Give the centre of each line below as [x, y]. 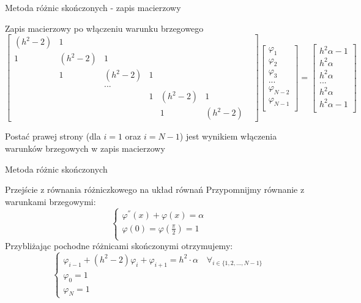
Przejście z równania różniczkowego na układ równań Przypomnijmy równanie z [155, 189]
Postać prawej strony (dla [53, 136]
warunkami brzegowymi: [50, 201]
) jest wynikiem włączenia [228, 136]
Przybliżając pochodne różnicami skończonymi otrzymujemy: [119, 246]
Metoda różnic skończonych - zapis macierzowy [93, 7]
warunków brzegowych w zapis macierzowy [85, 148]
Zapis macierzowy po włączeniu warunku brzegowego [104, 28]
